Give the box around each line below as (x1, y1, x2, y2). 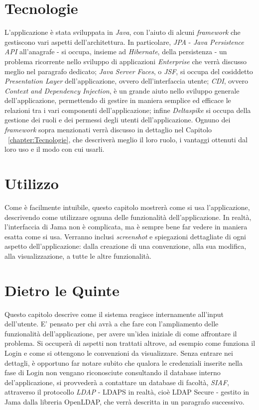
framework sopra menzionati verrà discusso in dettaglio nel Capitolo (4, 124, 212, 135)
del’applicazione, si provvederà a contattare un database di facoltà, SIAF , (4, 377, 229, 387)
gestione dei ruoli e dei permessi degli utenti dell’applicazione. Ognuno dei (4, 114, 231, 125)
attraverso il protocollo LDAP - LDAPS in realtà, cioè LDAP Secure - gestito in (4, 387, 250, 397)
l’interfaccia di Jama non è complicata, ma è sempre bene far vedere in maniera (4, 221, 248, 232)
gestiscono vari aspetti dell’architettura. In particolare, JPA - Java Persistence (4, 36, 244, 47)
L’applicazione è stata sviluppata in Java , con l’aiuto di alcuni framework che (4, 27, 241, 37)
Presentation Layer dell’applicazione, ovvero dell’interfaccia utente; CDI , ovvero (4, 76, 248, 86)
